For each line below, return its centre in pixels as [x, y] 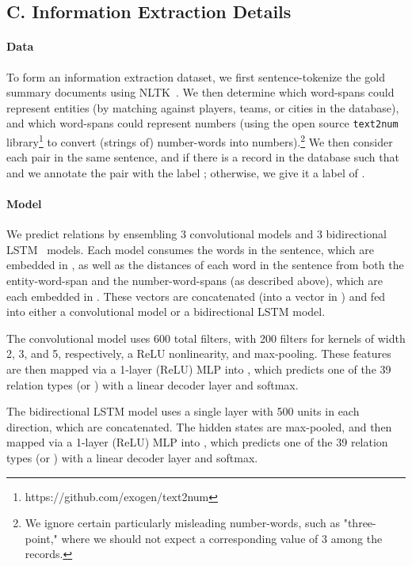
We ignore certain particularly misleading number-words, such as [183, 523]
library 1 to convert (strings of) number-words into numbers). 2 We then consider [200, 141]
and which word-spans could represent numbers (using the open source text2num [202, 123]
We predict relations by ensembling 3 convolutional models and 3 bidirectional [196, 234]
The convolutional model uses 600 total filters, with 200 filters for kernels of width [206, 338]
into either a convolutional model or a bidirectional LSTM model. [166, 311]
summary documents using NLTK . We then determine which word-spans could [200, 92]
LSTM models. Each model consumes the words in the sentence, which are [190, 249]
